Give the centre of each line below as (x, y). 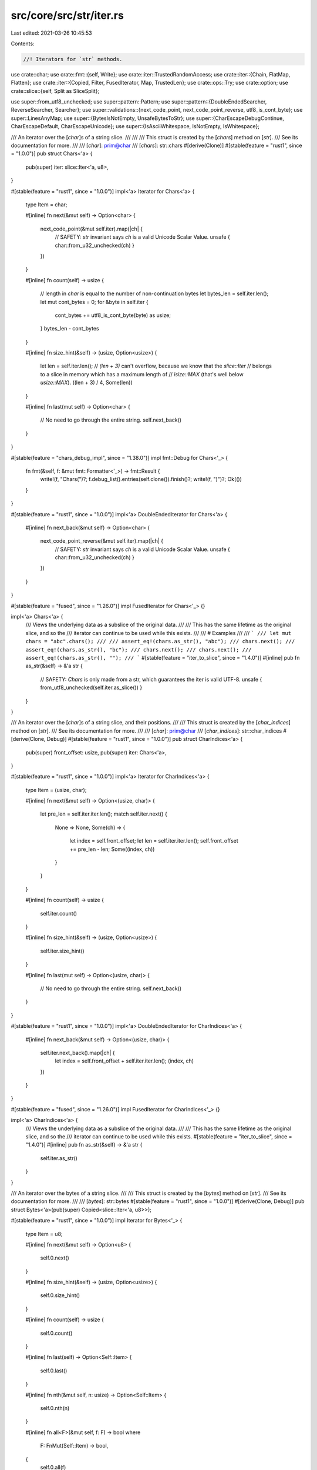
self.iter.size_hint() (62, 951)
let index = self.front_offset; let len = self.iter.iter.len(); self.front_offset (154, 841)
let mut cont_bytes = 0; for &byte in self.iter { (95, 302)
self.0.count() (56, 1333)
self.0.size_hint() (60, 1295)
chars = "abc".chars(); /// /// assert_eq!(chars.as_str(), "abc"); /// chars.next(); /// (160, 642)
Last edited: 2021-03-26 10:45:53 (51, 33)
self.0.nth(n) (55, 1408)
